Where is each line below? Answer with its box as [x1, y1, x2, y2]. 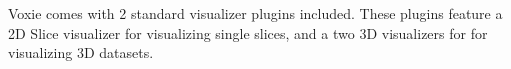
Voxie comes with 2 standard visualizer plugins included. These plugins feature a [8, 3, 503, 23]
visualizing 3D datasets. [8, 42, 154, 63]
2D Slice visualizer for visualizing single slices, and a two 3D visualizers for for [8, 22, 488, 43]
